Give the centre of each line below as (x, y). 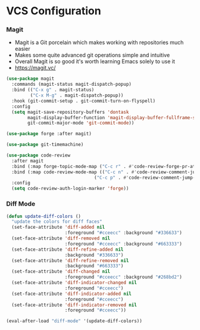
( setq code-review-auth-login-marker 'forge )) (70, 189)
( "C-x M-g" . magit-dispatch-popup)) (77, 96)
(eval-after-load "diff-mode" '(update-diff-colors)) (74, 321)
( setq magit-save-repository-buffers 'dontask (70, 112)
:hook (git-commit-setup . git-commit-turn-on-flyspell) (84, 101)
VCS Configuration (54, 11)
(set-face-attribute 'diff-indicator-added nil (72, 294)
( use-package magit (30, 79)
